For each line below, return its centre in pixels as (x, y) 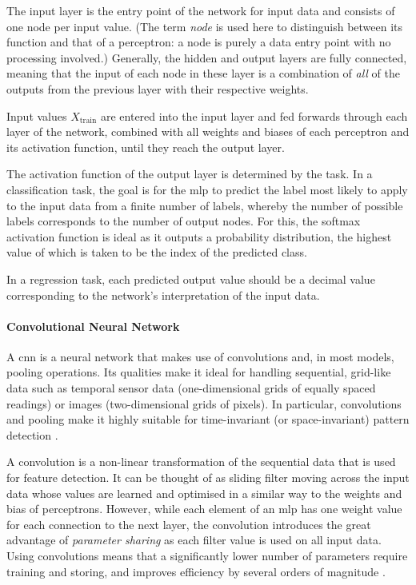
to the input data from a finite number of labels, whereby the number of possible (205, 205)
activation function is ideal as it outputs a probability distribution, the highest (199, 236)
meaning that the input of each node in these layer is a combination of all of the (203, 73)
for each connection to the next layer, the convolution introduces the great (189, 524)
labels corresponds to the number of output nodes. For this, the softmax (184, 221)
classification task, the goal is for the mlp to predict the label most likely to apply (207, 189)
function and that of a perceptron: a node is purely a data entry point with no (199, 42)
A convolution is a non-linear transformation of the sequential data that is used (201, 462)
